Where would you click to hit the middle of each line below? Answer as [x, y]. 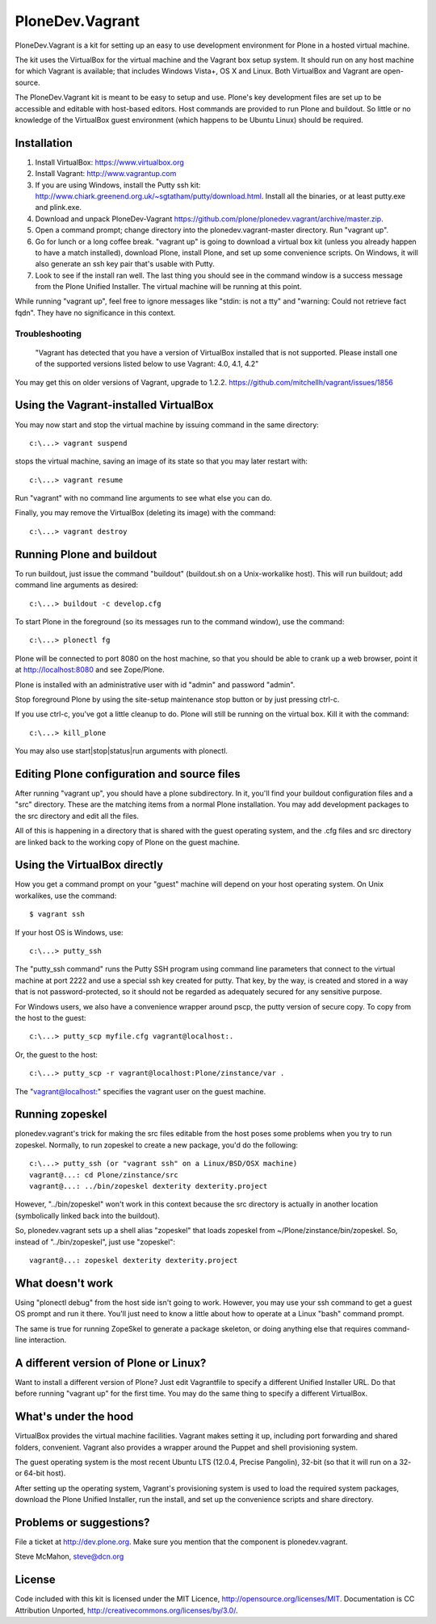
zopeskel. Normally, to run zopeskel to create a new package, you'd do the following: [157, 1145]
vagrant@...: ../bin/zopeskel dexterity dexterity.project [149, 1186]
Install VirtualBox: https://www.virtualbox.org [110, 162]
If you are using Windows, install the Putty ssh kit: [118, 185]
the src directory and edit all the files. [77, 816]
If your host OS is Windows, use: [69, 932]
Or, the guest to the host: [57, 1055]
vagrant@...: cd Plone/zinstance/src [104, 1175]
